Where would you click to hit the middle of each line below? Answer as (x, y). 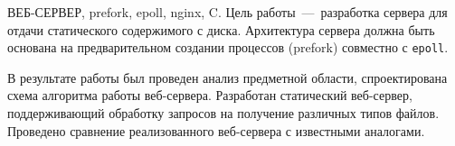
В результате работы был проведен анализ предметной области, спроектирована (227, 77)
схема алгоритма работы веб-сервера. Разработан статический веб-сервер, (210, 95)
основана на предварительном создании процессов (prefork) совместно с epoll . (228, 47)
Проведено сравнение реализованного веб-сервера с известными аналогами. (216, 130)
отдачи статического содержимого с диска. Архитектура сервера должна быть (221, 29)
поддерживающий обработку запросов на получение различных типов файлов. (223, 113)
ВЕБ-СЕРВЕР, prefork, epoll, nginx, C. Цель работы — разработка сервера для (227, 12)
